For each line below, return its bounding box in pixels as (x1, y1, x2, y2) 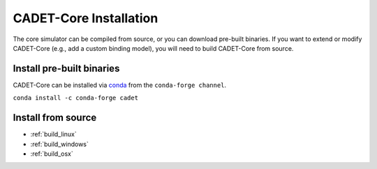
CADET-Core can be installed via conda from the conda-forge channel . (13, 81, 227, 89)
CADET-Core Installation (13, 10, 158, 26)
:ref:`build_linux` (30, 130, 77, 138)
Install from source (13, 112, 97, 124)
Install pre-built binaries (13, 63, 120, 74)
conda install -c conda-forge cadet (13, 94, 139, 102)
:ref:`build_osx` (30, 150, 73, 158)
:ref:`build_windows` (30, 140, 89, 148)
